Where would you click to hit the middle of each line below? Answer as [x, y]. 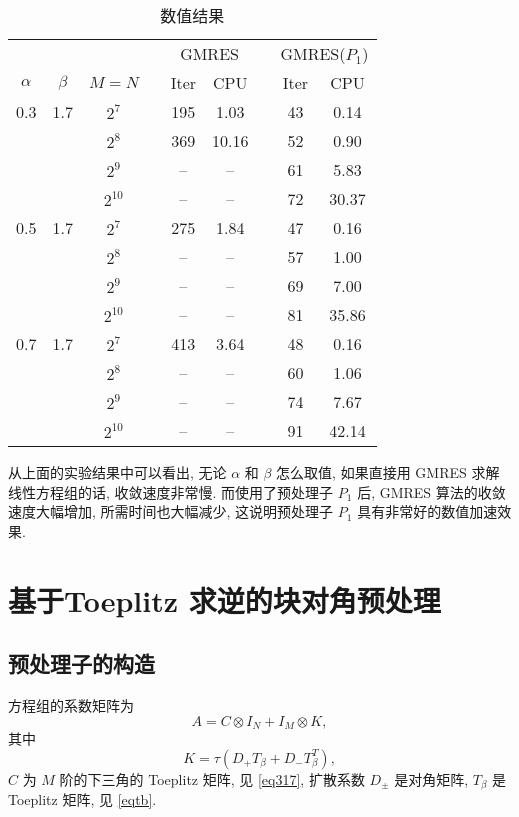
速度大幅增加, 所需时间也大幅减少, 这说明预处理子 [171, 511]
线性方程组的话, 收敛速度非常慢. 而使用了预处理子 [171, 491]
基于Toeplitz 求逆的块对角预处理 [224, 599]
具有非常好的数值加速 [427, 511]
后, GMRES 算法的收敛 [431, 491]
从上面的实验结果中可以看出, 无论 [117, 472]
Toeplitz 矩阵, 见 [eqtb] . [82, 799]
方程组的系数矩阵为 [71, 704]
